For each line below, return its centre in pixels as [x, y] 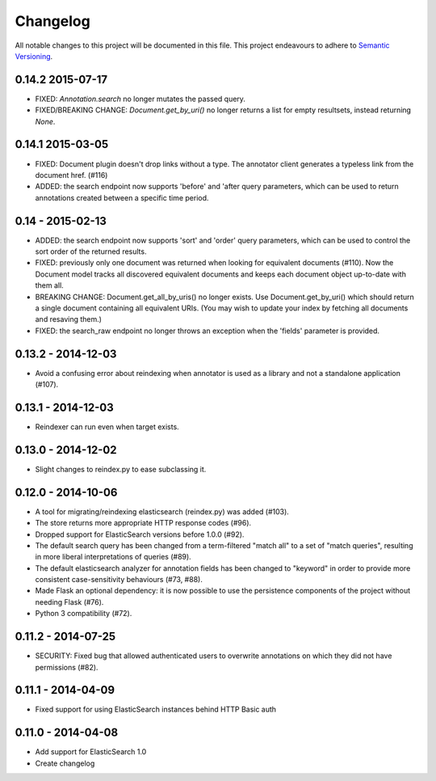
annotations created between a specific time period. [122, 197]
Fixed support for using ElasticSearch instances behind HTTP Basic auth [156, 709]
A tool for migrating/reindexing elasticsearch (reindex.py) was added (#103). [162, 511]
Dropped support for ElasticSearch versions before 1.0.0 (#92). [140, 534]
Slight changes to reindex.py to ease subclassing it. [121, 469]
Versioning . [34, 56]
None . [45, 121]
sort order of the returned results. [91, 251]
